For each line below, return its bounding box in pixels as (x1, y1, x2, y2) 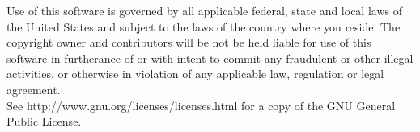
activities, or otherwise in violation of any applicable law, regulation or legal (6, 65, 384, 82)
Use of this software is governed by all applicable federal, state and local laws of (6, 2, 402, 19)
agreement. (6, 80, 61, 97)
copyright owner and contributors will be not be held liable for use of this (6, 34, 371, 51)
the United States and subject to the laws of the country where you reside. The (6, 18, 401, 35)
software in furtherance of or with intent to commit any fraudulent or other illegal (6, 49, 414, 66)
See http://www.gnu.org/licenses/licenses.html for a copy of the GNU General (6, 97, 396, 113)
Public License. (6, 113, 82, 130)
